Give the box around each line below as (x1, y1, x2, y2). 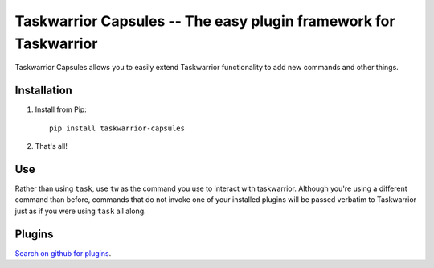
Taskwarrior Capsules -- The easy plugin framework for (14, 12, 395, 30)
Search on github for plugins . (14, 248, 112, 258)
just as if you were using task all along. (14, 206, 146, 216)
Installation (14, 84, 72, 97)
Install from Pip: (35, 105, 88, 114)
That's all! (35, 142, 68, 151)
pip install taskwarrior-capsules (49, 123, 185, 133)
